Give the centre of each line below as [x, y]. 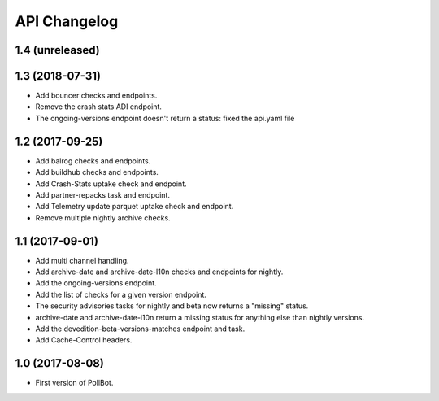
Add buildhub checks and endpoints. [97, 172]
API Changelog [67, 21]
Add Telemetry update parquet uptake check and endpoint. [135, 207]
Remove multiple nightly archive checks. [103, 218]
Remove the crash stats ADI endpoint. [99, 107]
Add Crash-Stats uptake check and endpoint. [111, 184]
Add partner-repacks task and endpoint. [103, 194]
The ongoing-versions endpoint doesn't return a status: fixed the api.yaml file [165, 118]
